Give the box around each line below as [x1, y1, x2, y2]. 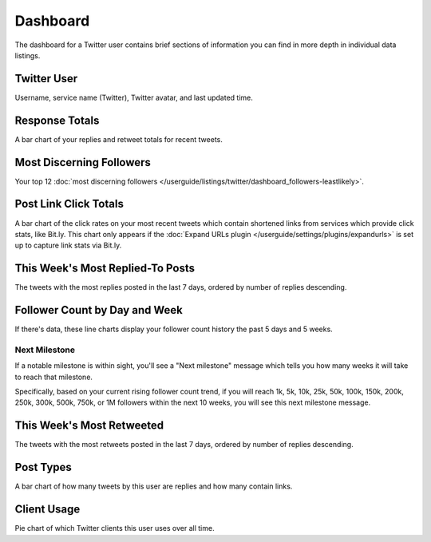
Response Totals [14, 113, 100, 127]
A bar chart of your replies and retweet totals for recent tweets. [14, 134, 223, 144]
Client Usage [14, 503, 81, 516]
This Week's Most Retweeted [14, 419, 164, 433]
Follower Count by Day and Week [14, 303, 183, 317]
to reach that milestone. [14, 372, 93, 382]
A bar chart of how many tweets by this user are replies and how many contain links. [14, 481, 293, 491]
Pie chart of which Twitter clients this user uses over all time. [14, 524, 215, 533]
